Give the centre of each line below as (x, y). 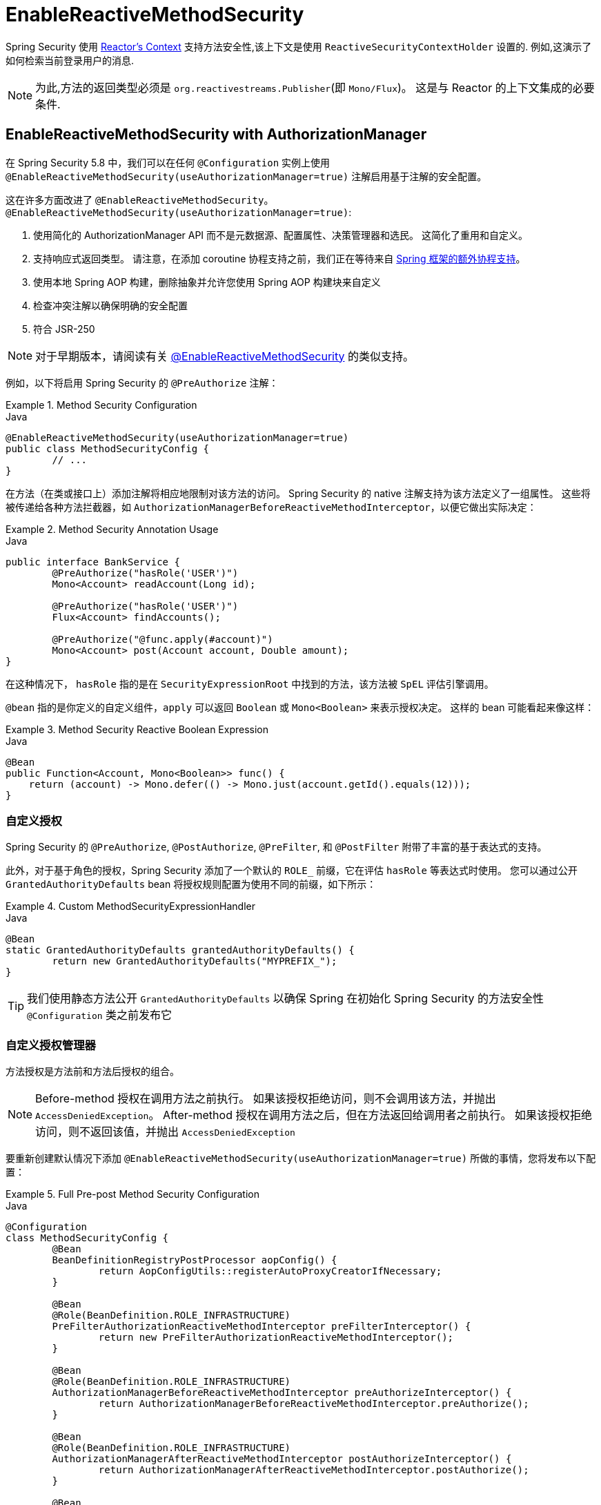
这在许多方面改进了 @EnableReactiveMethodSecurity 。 (140, 200)
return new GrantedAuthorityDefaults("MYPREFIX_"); (195, 961)
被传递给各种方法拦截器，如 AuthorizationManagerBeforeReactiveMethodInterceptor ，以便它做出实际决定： (271, 507)
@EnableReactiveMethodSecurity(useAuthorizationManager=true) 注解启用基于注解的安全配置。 (246, 176)
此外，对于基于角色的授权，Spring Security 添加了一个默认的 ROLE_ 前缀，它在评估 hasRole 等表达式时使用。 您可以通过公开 (292, 871)
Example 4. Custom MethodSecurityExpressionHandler (130, 906)
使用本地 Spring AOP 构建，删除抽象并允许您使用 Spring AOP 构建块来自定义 (207, 282)
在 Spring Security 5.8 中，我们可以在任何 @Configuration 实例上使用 (168, 162)
